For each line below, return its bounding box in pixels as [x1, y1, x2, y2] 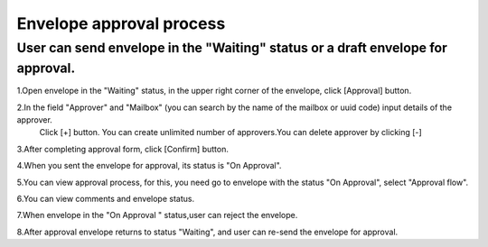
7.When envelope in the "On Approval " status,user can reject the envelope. [16, 210, 298, 221]
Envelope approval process [16, 14, 226, 33]
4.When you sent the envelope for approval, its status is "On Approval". [16, 160, 282, 171]
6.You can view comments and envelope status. [16, 193, 194, 204]
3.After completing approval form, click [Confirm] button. [16, 143, 230, 154]
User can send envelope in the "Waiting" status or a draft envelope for [16, 40, 447, 56]
